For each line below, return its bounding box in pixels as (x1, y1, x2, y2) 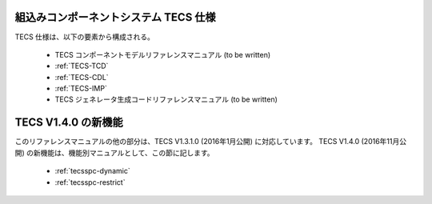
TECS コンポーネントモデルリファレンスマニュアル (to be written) (54, 50, 271, 59)
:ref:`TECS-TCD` (54, 61, 109, 71)
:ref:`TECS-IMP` (54, 84, 107, 94)
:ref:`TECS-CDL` (54, 72, 109, 82)
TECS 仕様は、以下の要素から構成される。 (14, 32, 155, 42)
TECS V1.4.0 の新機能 (14, 116, 123, 130)
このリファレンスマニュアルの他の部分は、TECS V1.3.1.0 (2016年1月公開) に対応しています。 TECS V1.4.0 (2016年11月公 (14, 137, 407, 146)
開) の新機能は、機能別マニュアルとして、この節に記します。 (14, 148, 215, 158)
